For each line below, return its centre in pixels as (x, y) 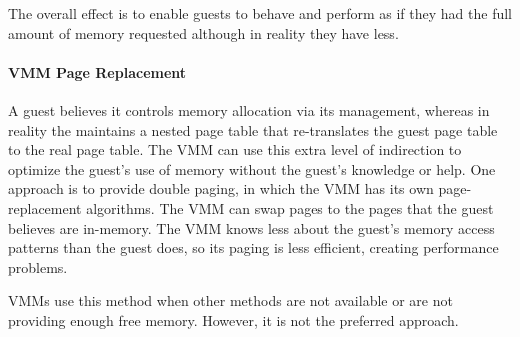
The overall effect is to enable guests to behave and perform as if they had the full (260, 13)
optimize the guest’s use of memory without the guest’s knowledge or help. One (252, 168)
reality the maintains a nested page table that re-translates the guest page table (253, 129)
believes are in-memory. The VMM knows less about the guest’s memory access (251, 227)
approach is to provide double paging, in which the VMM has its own (221, 188)
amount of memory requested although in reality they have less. (203, 32)
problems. (38, 266)
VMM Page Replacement (97, 71)
